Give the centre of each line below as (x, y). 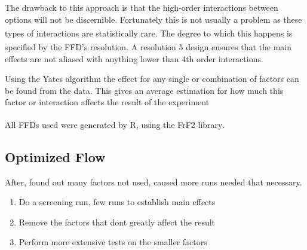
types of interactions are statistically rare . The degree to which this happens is (149, 33)
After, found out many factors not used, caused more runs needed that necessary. (153, 182)
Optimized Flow (55, 156)
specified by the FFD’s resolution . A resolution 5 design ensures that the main (148, 47)
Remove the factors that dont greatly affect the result (117, 222)
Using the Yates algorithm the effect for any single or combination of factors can (152, 79)
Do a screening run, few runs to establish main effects (117, 202)
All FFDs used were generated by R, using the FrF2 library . (115, 124)
